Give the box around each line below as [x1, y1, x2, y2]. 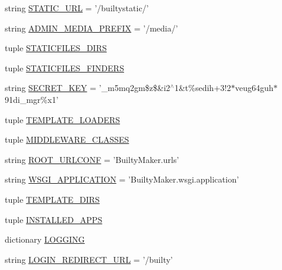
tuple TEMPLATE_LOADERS [5, 113, 121, 125]
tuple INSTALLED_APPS [5, 213, 103, 225]
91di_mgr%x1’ [5, 93, 59, 105]
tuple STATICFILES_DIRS [5, 42, 107, 54]
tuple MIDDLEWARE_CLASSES [5, 133, 129, 146]
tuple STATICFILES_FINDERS [5, 61, 124, 74]
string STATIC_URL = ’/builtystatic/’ [5, 2, 149, 14]
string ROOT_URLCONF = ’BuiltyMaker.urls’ [5, 153, 179, 165]
